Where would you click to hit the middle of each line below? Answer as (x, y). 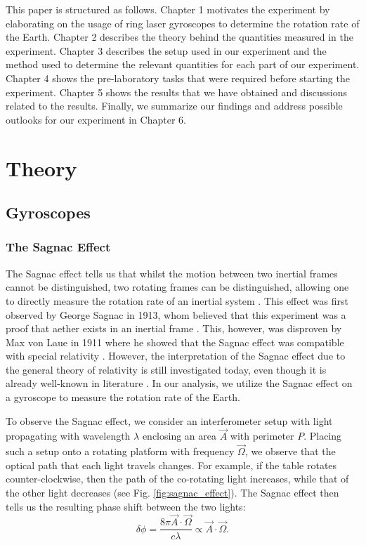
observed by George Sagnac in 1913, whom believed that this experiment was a (176, 314)
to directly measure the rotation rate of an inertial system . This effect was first (177, 300)
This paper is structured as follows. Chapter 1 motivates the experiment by (168, 9)
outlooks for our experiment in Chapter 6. (96, 119)
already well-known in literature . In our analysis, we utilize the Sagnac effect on (179, 383)
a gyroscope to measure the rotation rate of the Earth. (123, 397)
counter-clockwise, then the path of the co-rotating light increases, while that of (177, 479)
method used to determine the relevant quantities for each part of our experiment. (183, 64)
